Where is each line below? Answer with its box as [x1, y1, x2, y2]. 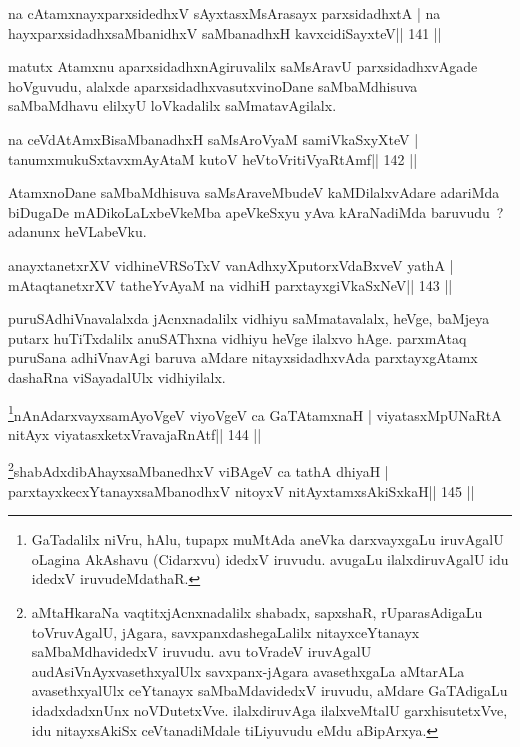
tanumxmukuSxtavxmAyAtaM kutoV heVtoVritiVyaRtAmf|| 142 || [8, 148, 418, 169]
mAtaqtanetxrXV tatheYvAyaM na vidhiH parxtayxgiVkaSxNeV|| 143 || [8, 274, 453, 295]
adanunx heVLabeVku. [8, 221, 147, 242]
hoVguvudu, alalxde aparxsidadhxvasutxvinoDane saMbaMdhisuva [8, 75, 418, 96]
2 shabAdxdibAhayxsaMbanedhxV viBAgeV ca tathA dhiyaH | [8, 458, 389, 481]
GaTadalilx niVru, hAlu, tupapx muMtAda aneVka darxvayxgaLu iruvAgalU [31, 529, 504, 550]
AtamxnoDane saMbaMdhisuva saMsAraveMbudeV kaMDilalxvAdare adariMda [8, 182, 500, 203]
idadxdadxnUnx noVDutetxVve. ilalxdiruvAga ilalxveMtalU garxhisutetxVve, [31, 699, 508, 720]
